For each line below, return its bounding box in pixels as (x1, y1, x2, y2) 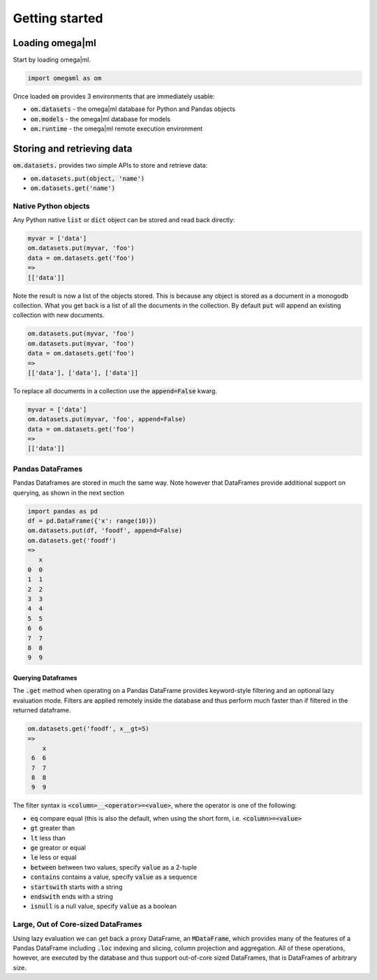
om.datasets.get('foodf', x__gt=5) (27, 725, 149, 733)
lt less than (30, 833, 66, 842)
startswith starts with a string (30, 882, 123, 891)
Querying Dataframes (13, 673, 77, 682)
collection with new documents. (13, 311, 105, 319)
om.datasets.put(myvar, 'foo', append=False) (27, 416, 186, 423)
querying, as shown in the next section (13, 488, 125, 497)
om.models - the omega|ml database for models (30, 115, 171, 123)
